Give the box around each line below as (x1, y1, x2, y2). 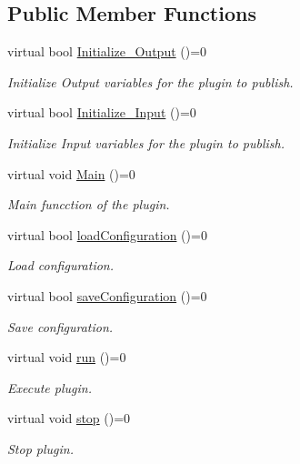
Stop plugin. (7, 439, 74, 458)
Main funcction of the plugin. (7, 195, 170, 214)
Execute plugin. (7, 378, 92, 397)
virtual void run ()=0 (7, 348, 126, 367)
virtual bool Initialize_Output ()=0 (7, 42, 207, 61)
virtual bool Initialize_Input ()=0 (7, 103, 196, 122)
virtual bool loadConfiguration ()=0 (7, 225, 207, 244)
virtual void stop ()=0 (7, 409, 131, 428)
